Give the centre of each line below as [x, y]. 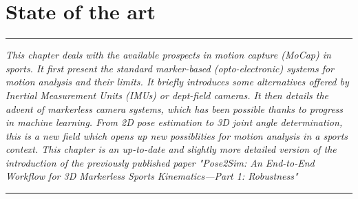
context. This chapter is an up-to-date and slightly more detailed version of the [171, 149]
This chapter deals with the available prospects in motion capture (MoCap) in [168, 55]
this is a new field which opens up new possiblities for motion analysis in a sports [177, 135]
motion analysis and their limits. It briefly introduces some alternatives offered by [177, 82]
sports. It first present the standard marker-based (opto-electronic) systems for [170, 68]
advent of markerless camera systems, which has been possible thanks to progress [175, 108]
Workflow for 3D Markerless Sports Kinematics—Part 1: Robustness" [152, 176]
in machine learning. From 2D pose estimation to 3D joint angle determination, [174, 122]
